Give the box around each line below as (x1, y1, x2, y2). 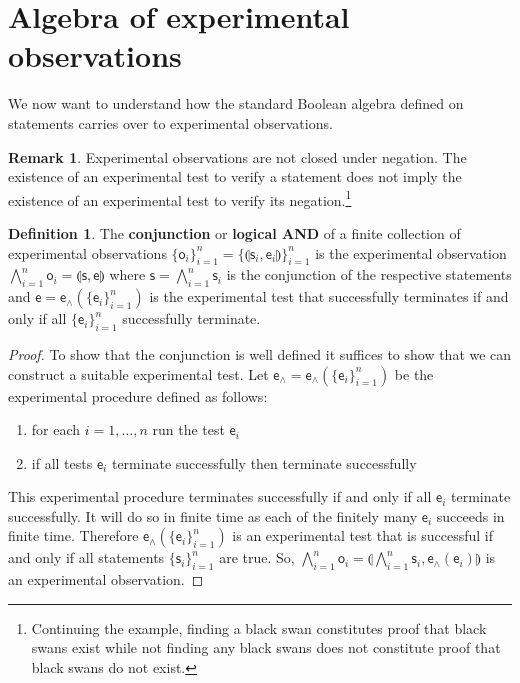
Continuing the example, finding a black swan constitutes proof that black (31, 617, 487, 638)
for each (31, 419, 81, 440)
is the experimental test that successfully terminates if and (149, 286, 509, 307)
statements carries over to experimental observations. (8, 112, 333, 133)
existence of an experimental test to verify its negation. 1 (8, 186, 352, 210)
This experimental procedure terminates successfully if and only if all (8, 486, 432, 507)
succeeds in (436, 505, 505, 526)
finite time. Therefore (8, 525, 139, 546)
